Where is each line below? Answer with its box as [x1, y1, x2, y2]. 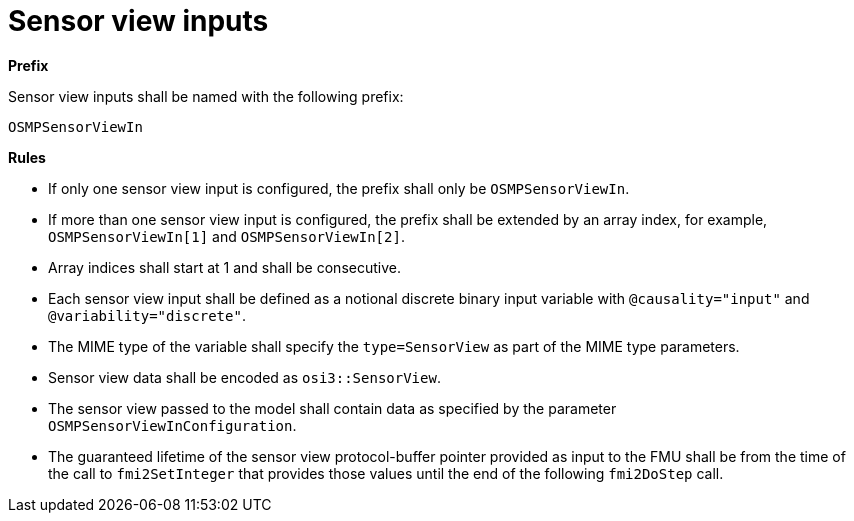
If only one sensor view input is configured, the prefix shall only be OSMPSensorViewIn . [48, 179, 630, 197]
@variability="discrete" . [48, 306, 246, 324]
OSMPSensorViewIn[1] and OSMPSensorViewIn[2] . [48, 227, 405, 245]
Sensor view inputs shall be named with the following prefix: [8, 87, 404, 105]
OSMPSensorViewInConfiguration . [48, 416, 297, 434]
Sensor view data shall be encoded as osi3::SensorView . [48, 368, 441, 386]
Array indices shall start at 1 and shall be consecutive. [48, 258, 401, 276]
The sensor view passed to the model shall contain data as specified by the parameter [48, 399, 617, 417]
